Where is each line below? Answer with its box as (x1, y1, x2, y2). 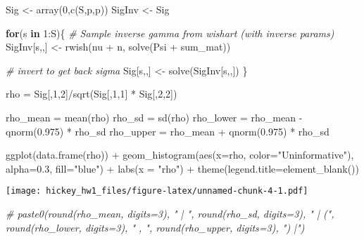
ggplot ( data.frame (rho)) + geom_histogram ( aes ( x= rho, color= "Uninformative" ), (6, 147, 354, 162)
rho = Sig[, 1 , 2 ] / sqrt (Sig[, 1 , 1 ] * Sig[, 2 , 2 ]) (6, 86, 177, 101)
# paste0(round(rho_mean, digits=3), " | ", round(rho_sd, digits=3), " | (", (6, 206, 334, 220)
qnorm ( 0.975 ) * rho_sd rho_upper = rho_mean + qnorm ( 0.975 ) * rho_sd (6, 124, 330, 138)
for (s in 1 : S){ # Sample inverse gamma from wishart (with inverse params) (6, 25, 334, 40)
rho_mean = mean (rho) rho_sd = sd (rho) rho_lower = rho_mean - (6, 109, 303, 124)
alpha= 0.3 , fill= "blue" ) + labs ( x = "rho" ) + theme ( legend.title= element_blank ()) (6, 161, 359, 175)
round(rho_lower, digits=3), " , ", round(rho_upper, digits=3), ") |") (6, 220, 305, 234)
